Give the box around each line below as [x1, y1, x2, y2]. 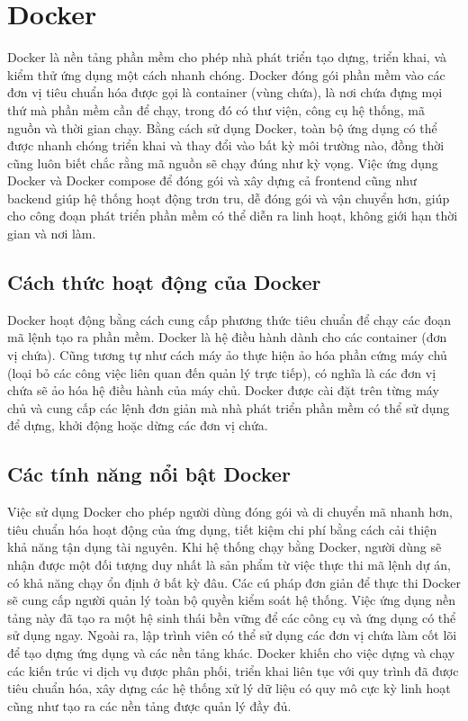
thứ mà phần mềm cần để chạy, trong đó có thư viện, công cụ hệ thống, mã [7, 100, 425, 119]
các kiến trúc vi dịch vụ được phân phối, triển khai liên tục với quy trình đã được [7, 661, 459, 680]
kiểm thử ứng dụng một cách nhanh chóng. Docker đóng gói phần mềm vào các [7, 65, 445, 84]
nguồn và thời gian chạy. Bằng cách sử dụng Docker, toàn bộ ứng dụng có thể [7, 118, 437, 137]
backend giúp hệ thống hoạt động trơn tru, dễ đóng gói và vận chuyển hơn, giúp [7, 188, 450, 207]
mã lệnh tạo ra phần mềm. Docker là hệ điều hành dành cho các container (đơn [7, 328, 447, 347]
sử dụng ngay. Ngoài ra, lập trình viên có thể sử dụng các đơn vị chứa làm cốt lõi [7, 626, 457, 644]
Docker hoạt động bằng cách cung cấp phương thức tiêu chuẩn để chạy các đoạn [7, 310, 451, 329]
